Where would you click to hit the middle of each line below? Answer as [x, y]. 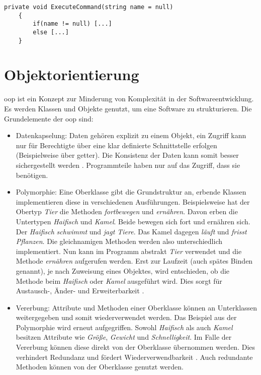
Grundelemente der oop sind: [49, 118]
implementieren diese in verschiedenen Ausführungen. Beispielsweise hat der [133, 201]
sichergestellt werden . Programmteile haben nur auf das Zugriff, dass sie [128, 165]
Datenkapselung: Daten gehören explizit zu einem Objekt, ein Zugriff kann [131, 135]
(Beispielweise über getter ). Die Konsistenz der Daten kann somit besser [127, 155]
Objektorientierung [72, 74]
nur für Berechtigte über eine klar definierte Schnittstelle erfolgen [116, 145]
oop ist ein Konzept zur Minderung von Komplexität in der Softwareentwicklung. [129, 99]
